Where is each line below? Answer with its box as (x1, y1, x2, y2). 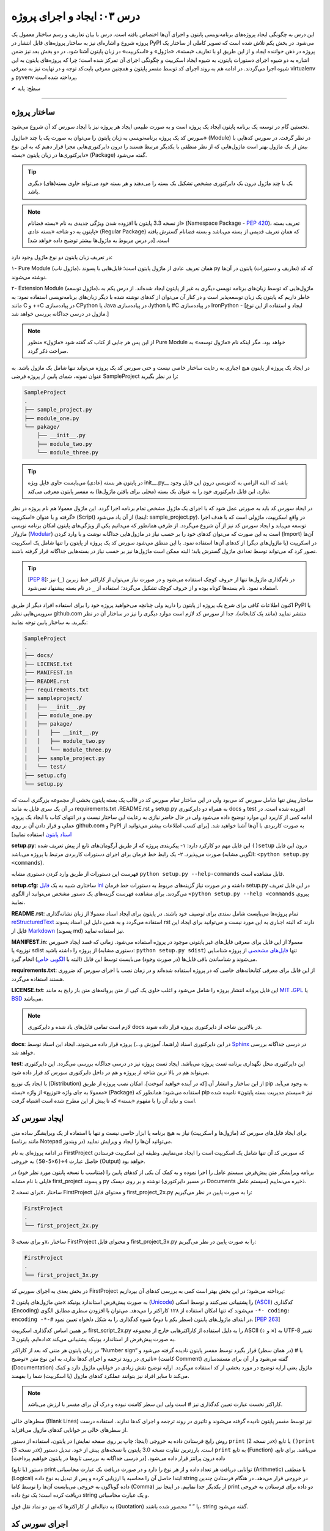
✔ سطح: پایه (11, 85, 41, 92)
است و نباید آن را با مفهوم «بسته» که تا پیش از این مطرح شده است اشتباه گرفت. (11, 1097, 197, 1104)
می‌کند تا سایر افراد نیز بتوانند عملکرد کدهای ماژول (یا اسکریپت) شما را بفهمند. (11, 1372, 189, 1380)
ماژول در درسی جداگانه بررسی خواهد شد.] (11, 310, 109, 318)
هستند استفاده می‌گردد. (11, 975, 65, 982)
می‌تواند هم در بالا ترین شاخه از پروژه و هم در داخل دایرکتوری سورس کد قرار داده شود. (11, 1069, 210, 1076)
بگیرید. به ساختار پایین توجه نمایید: (11, 619, 88, 626)
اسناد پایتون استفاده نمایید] (11, 830, 72, 838)
